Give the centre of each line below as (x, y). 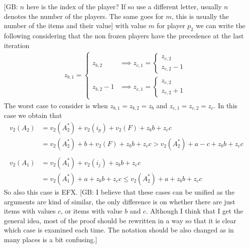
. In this (226, 105)
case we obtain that (33, 115)
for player (171, 25)
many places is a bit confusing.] (51, 239)
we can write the (221, 25)
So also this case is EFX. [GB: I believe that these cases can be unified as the (119, 191)
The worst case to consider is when (56, 105)
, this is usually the (200, 16)
